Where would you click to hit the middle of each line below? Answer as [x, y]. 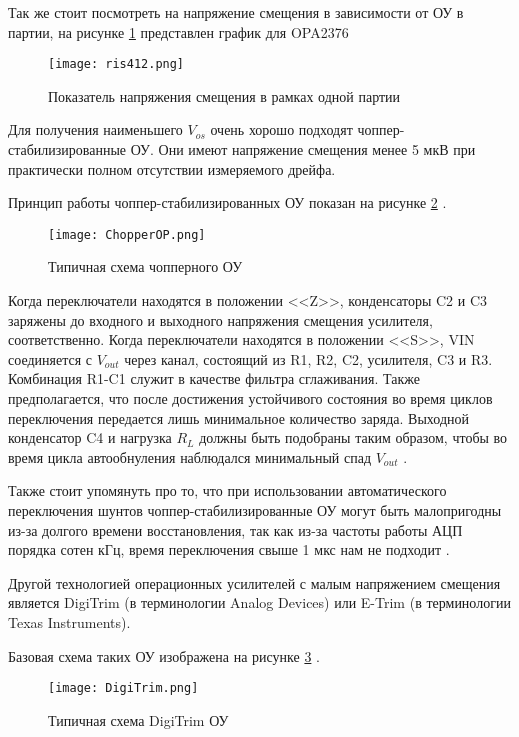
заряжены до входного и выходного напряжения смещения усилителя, [220, 319]
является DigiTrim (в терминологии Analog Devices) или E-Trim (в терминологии [259, 602]
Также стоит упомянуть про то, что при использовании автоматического [227, 490]
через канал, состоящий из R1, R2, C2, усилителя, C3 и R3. [308, 358]
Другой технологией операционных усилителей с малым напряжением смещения [254, 582]
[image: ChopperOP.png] [127, 234]
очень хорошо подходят [281, 129]
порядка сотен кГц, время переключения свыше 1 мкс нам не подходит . [229, 549]
